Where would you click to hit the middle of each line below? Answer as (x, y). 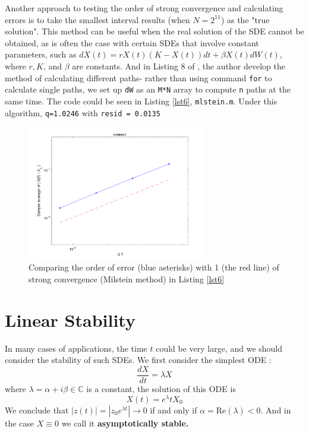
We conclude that (37, 410)
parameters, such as (41, 54)
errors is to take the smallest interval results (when (97, 19)
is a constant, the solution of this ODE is (161, 388)
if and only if (174, 410)
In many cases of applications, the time (76, 348)
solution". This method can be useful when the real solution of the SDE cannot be (154, 31)
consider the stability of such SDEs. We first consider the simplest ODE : (138, 360)
